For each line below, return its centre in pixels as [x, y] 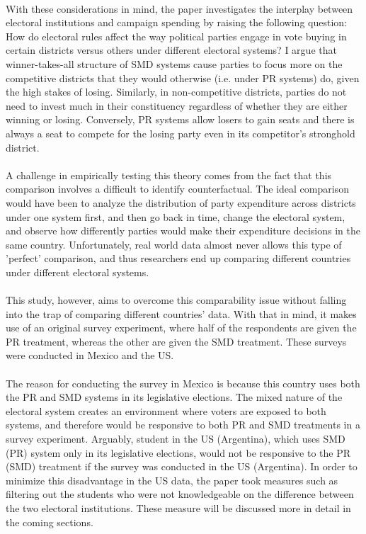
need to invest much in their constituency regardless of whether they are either [177, 105]
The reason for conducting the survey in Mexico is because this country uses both [183, 383]
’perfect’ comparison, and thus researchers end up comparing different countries [178, 258]
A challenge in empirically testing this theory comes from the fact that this [169, 175]
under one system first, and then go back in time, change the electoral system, [176, 216]
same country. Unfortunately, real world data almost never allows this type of [174, 244]
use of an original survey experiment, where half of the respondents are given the [181, 328]
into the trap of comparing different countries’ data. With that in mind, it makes [181, 313]
